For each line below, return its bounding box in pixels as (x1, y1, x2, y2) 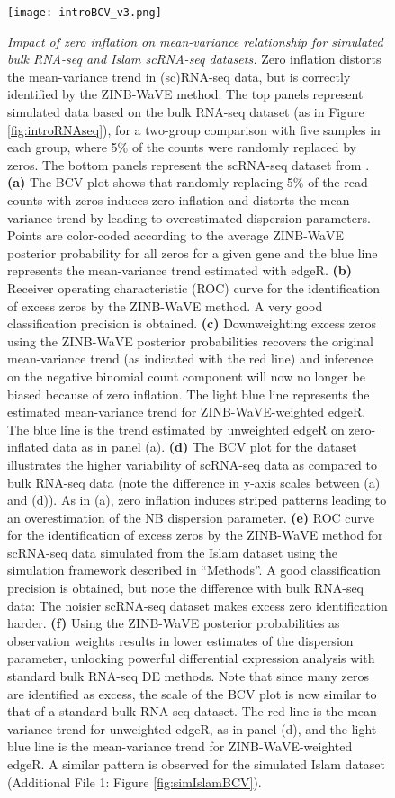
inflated (7, 437, 49, 456)
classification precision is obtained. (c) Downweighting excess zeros (7, 314, 377, 333)
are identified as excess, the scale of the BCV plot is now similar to (7, 684, 377, 703)
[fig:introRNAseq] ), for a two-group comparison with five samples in (7, 120, 381, 139)
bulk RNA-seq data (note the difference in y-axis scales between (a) (7, 472, 381, 491)
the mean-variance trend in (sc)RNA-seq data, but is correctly (7, 67, 351, 85)
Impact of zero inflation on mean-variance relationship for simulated (7, 31, 383, 50)
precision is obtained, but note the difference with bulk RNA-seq (7, 578, 364, 597)
